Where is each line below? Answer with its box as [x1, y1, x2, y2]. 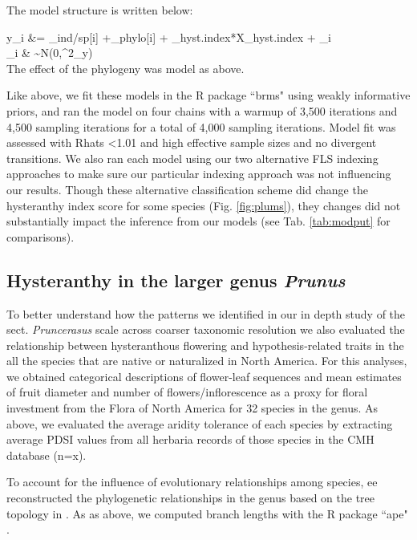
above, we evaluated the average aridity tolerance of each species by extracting [6, 415, 393, 432]
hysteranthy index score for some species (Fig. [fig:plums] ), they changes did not [6, 197, 401, 213]
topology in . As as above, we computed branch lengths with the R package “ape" [6, 505, 408, 522]
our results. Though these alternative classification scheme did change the [6, 181, 368, 197]
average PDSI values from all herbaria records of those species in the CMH [6, 431, 374, 448]
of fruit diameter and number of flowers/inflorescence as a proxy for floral [6, 384, 368, 400]
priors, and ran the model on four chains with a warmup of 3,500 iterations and [6, 102, 398, 119]
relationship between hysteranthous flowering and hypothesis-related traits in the [6, 336, 404, 353]
